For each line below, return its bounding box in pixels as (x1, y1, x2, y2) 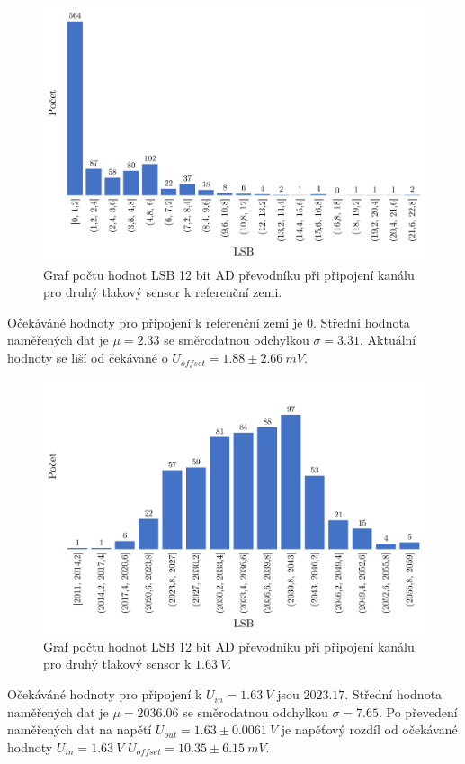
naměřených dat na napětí (7, 720, 152, 739)
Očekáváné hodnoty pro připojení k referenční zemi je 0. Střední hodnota (7, 312, 410, 331)
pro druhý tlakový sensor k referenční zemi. (43, 283, 282, 301)
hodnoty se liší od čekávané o (7, 348, 168, 367)
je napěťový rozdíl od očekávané (281, 720, 458, 739)
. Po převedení (378, 702, 458, 721)
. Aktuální (359, 330, 416, 349)
